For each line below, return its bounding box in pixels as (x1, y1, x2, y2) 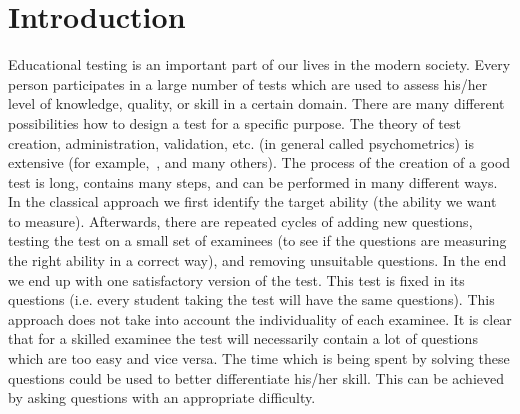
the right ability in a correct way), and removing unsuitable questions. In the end (8, 250, 507, 271)
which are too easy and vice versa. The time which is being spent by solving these (8, 348, 510, 369)
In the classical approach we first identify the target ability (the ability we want (8, 191, 497, 212)
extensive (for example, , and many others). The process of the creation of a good (8, 152, 511, 173)
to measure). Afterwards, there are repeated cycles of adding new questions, (8, 210, 473, 231)
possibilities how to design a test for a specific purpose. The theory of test (8, 112, 461, 133)
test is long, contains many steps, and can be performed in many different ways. (8, 171, 498, 192)
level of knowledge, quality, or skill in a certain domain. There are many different (8, 93, 505, 114)
